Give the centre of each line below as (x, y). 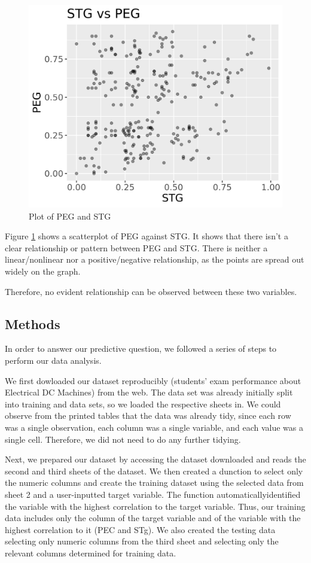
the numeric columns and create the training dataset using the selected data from (154, 483)
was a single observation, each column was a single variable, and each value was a (154, 427)
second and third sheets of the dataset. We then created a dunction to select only (154, 471)
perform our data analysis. (53, 360)
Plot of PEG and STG (70, 216)
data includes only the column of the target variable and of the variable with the (153, 518)
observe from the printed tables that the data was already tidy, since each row (148, 416)
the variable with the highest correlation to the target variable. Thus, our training (155, 506)
